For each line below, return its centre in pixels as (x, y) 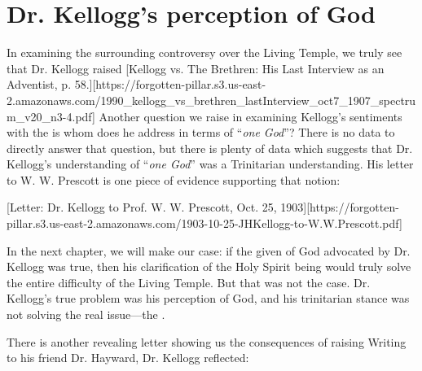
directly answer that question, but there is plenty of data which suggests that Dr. (210, 148)
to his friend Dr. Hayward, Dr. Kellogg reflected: (128, 358)
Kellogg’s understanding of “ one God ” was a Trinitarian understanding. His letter (210, 164)
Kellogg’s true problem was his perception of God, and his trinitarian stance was (208, 298)
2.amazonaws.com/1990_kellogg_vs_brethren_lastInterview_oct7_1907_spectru (211, 100)
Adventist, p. (39, 84)
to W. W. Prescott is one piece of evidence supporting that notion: (174, 179)
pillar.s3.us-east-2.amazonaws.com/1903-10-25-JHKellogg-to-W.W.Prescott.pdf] (204, 223)
